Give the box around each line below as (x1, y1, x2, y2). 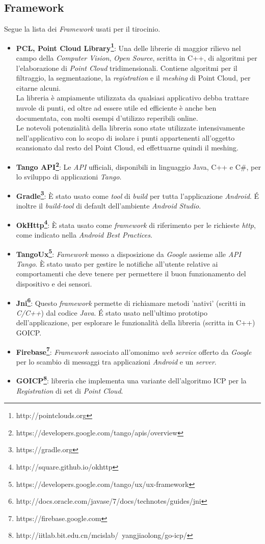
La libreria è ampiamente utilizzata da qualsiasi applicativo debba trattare (16, 92, 249, 103)
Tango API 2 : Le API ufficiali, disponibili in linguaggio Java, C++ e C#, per (16, 160, 261, 172)
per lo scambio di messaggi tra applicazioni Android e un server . (16, 356, 217, 367)
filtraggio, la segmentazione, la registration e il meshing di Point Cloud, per (16, 72, 251, 83)
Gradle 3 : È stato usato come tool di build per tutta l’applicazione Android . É (16, 189, 259, 201)
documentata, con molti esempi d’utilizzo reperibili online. (16, 112, 198, 123)
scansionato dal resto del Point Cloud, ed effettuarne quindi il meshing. (16, 142, 238, 153)
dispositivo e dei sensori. (16, 278, 92, 289)
